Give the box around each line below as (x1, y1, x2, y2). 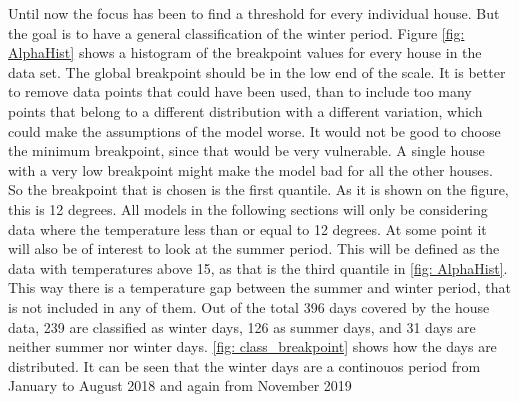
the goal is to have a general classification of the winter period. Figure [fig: (8, 22, 465, 43)
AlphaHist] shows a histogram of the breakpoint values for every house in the (8, 42, 482, 63)
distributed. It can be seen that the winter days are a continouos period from (8, 355, 481, 376)
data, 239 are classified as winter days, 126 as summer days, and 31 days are (8, 316, 476, 337)
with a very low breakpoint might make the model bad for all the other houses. (8, 159, 493, 180)
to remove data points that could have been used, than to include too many (8, 81, 472, 102)
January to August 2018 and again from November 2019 (8, 375, 352, 396)
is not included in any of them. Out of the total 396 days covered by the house (8, 296, 490, 317)
